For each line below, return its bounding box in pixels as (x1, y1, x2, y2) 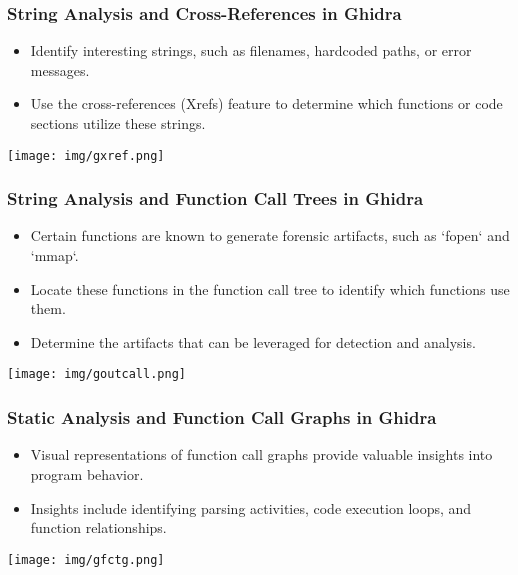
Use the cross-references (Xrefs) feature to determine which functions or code (30, 93, 503, 114)
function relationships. (30, 517, 167, 538)
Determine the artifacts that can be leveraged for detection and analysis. (30, 331, 476, 352)
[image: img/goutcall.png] (7, 367, 186, 382)
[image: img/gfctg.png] (7, 552, 165, 567)
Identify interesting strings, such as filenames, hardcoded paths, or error (30, 40, 472, 61)
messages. (30, 59, 90, 80)
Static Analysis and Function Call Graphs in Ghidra (7, 405, 437, 430)
